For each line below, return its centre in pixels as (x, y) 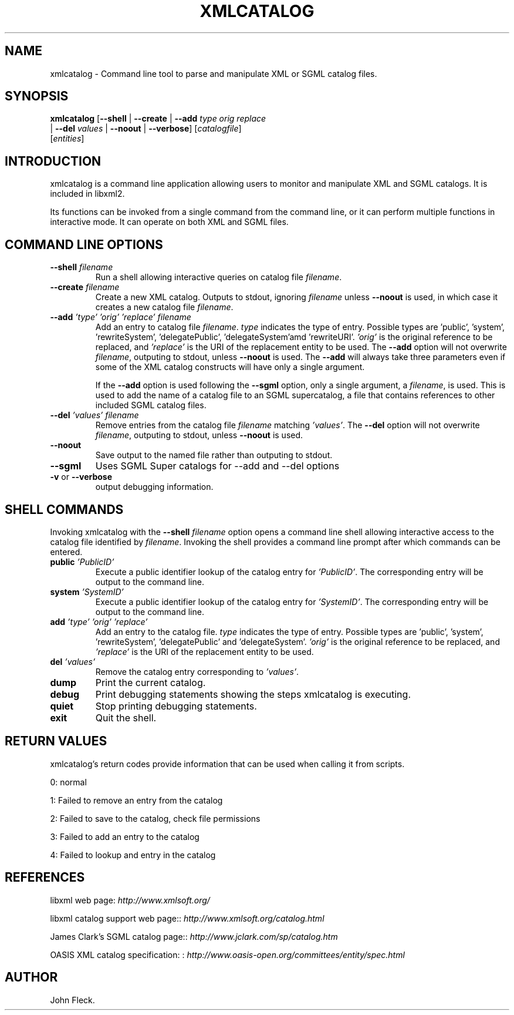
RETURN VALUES (56, 741)
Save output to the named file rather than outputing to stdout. (214, 455)
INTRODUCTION (53, 161)
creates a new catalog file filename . (164, 307)
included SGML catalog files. (151, 405)
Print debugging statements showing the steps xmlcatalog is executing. (253, 694)
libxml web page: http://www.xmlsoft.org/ (130, 900)
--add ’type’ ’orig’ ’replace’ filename (121, 317)
